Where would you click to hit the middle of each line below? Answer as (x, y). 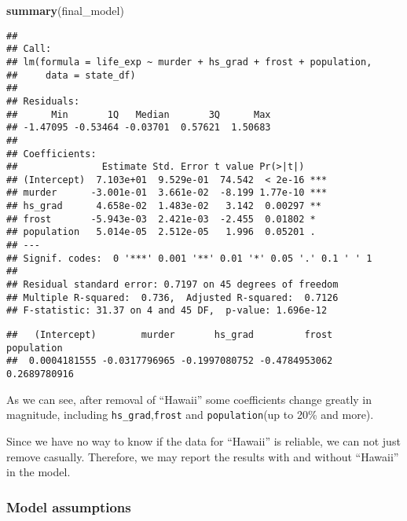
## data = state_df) (71, 75)
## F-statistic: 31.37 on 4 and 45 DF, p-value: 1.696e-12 (167, 311)
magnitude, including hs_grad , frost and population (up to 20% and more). (190, 415)
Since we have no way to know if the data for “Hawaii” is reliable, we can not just (203, 440)
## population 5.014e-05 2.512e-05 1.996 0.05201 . (161, 232)
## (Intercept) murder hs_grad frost (170, 335)
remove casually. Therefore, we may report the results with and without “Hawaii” (203, 456)
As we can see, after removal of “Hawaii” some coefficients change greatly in (189, 399)
